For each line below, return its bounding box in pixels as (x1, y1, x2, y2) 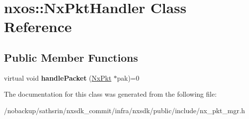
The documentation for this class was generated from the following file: (4, 89, 217, 99)
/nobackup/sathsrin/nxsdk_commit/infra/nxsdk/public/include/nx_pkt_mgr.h (4, 105, 245, 115)
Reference (4, 17, 72, 36)
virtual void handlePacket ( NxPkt (4, 72, 112, 83)
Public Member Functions (4, 50, 138, 65)
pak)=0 (117, 72, 139, 83)
